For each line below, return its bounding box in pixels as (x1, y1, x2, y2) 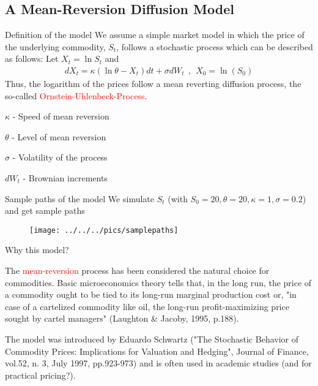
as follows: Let (5, 52, 59, 65)
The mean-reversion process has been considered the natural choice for (5, 264, 270, 277)
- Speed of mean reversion (12, 110, 109, 123)
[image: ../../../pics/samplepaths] (29, 225, 179, 235)
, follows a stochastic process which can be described (116, 40, 313, 53)
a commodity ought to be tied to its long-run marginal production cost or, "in (5, 288, 297, 301)
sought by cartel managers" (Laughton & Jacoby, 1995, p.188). (5, 312, 239, 325)
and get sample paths (5, 204, 85, 217)
